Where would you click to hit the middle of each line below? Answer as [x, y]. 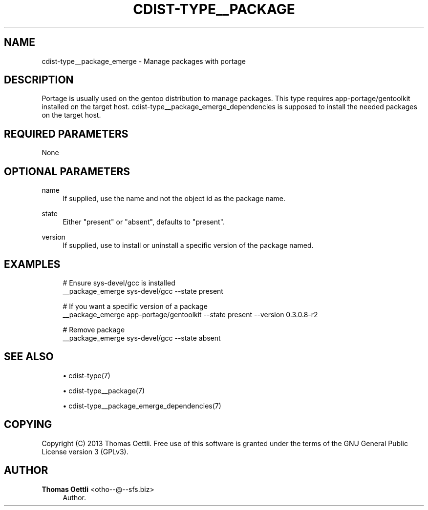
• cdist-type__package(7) [104, 390]
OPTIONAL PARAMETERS [67, 171]
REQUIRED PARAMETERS [66, 134]
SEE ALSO [29, 357]
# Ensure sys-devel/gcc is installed [119, 283]
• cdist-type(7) [86, 375]
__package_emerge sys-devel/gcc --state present [143, 291]
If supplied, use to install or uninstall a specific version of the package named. [188, 245]
